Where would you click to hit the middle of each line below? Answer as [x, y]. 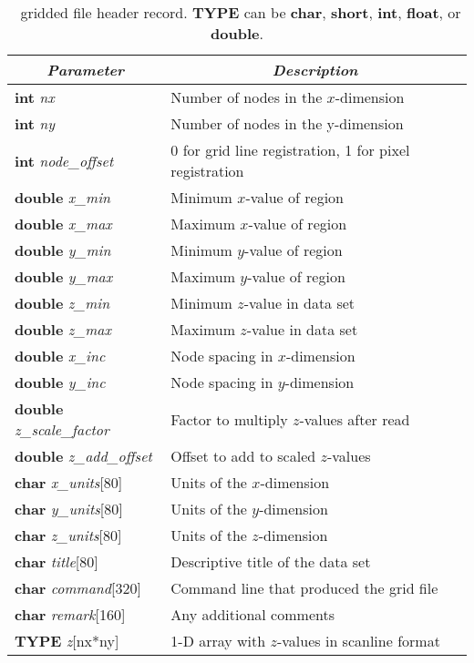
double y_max [64, 276]
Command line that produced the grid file [304, 588]
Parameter [86, 70]
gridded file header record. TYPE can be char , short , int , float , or [241, 12]
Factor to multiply [229, 419]
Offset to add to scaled [243, 456]
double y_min [63, 250]
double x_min [63, 197]
